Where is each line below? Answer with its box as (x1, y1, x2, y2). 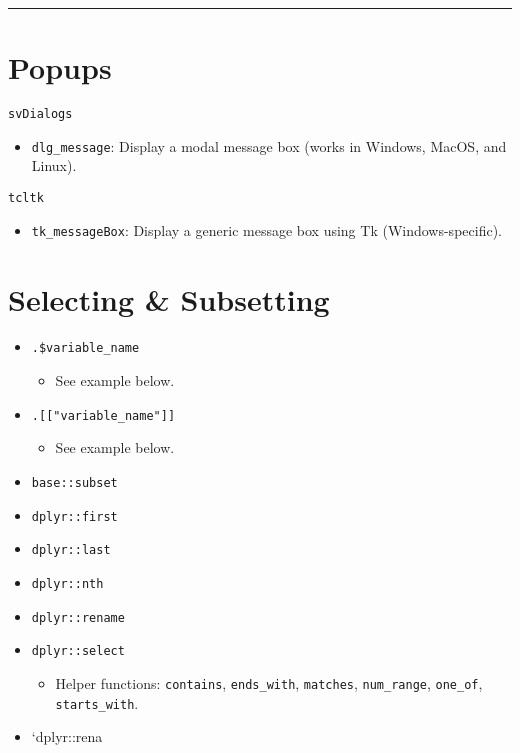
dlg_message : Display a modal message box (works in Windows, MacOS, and (31, 135, 507, 156)
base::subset (31, 475, 118, 490)
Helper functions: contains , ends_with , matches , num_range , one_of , (55, 672, 483, 693)
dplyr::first (31, 509, 118, 524)
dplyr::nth (31, 576, 104, 591)
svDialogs (8, 107, 73, 122)
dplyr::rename (31, 610, 125, 625)
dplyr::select (31, 644, 125, 659)
